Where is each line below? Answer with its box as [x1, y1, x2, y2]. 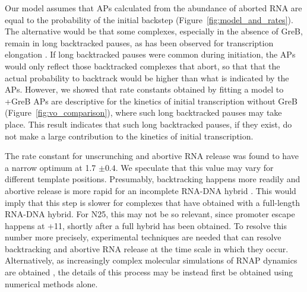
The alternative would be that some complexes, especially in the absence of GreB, [5, 25, 303, 37]
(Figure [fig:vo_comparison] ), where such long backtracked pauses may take [5, 106, 282, 119]
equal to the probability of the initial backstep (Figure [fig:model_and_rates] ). [5, 13, 293, 26]
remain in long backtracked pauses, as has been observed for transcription [5, 36, 274, 49]
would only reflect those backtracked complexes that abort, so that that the [5, 59, 280, 72]
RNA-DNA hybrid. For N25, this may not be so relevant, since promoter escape [5, 208, 295, 220]
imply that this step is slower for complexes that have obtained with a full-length [5, 196, 300, 208]
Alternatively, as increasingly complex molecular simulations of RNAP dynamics [5, 254, 297, 266]
